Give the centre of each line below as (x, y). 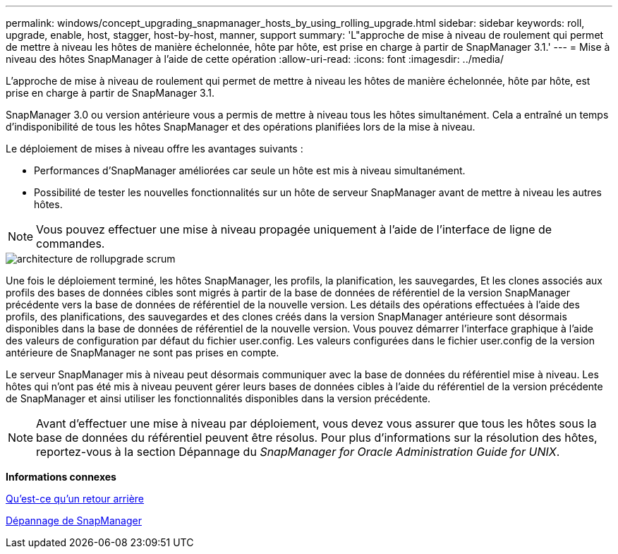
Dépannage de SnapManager (74, 520)
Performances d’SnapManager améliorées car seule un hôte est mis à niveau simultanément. (250, 170)
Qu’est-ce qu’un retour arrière (75, 499)
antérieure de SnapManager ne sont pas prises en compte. (143, 353)
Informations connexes (61, 477)
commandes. (71, 243)
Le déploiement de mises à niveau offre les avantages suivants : (154, 149)
